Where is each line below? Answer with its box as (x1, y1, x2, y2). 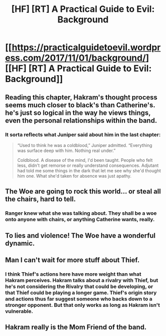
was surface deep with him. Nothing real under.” (17, 147, 116, 153)
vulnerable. (5, 308, 34, 315)
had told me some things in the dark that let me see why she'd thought (17, 167, 161, 174)
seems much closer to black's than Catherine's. (5, 100, 156, 109)
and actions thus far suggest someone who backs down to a (5, 295, 153, 302)
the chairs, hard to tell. (5, 195, 76, 203)
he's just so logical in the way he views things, (5, 108, 151, 117)
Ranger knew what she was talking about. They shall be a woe (5, 210, 157, 217)
